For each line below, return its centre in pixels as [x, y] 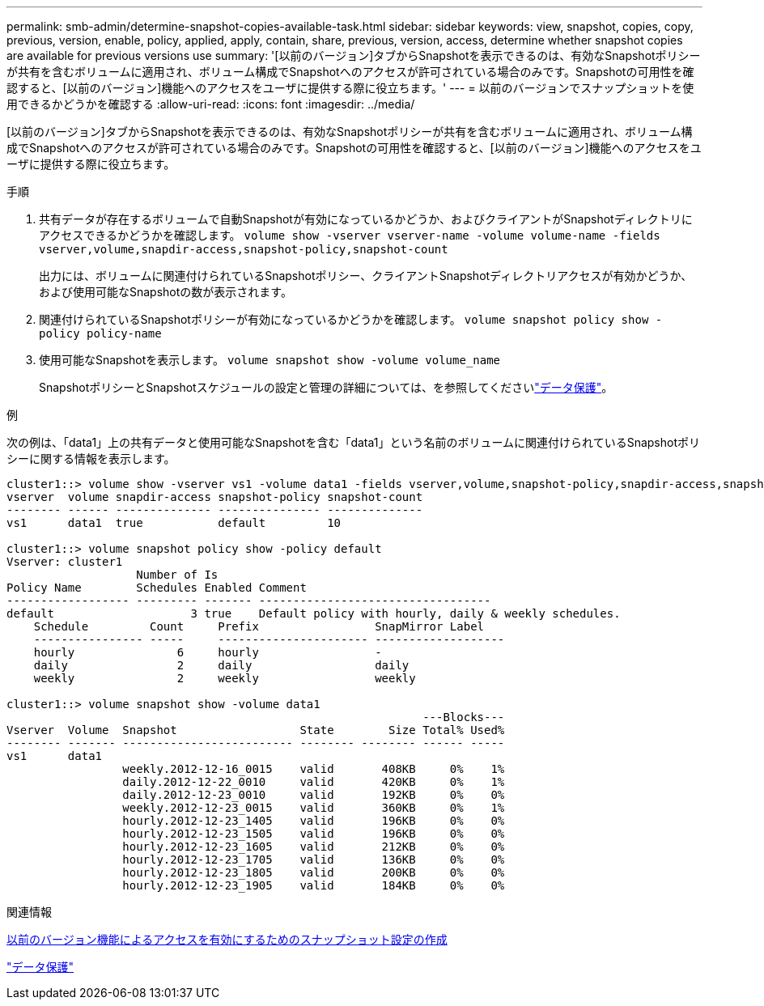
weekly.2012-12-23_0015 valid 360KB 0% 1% [314, 808]
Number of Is [177, 575]
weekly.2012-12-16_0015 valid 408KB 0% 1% [314, 769]
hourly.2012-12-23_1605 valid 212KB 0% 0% [314, 847]
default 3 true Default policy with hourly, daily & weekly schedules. [314, 613]
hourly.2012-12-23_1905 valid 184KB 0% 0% [314, 885]
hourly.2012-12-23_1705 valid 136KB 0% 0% [314, 860]
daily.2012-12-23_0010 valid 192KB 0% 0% [314, 795]
